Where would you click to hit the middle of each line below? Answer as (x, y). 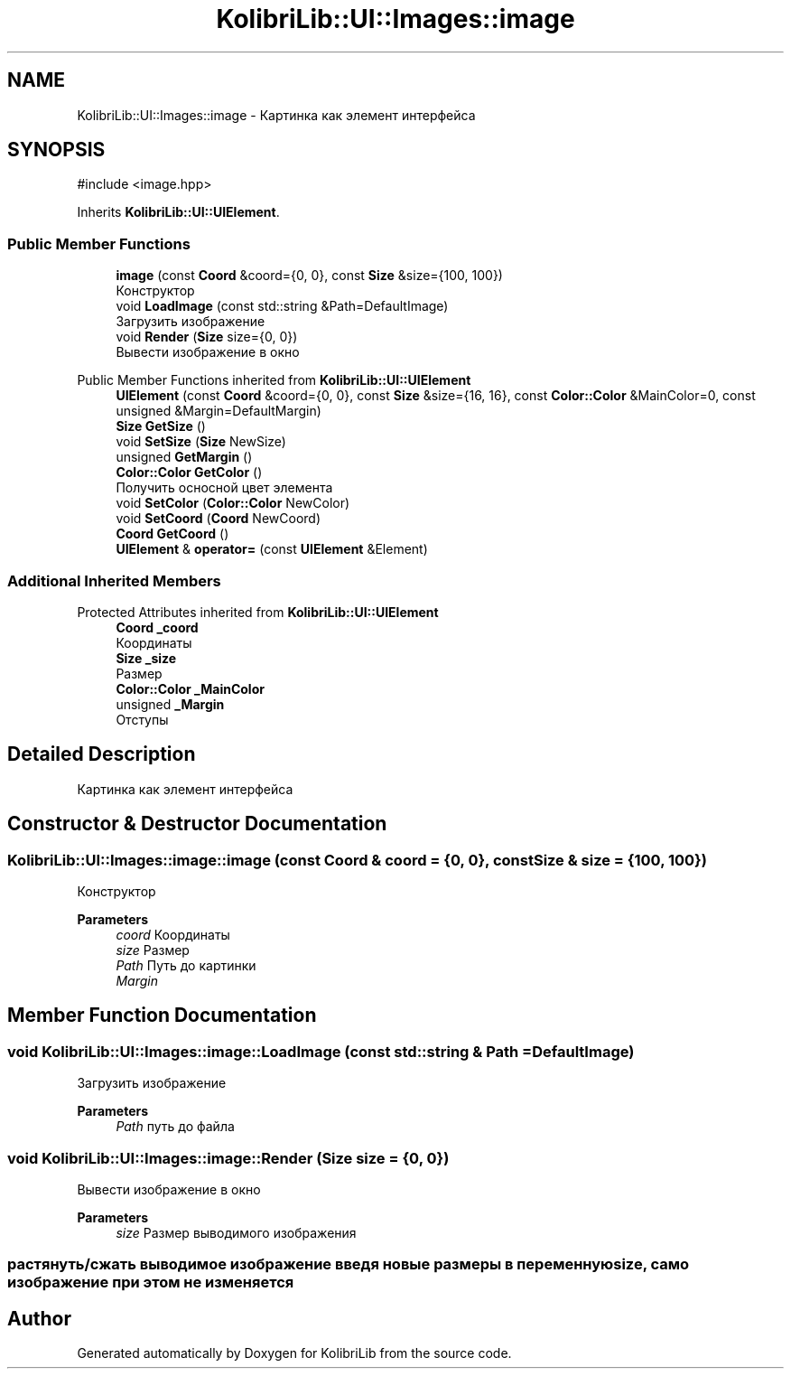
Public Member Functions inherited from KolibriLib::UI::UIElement (274, 380)
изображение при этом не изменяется (151, 1282)
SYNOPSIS (56, 150)
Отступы (142, 719)
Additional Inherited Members (114, 580)
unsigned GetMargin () (184, 457)
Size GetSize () (161, 426)
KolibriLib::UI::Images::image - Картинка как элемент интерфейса (276, 115)
